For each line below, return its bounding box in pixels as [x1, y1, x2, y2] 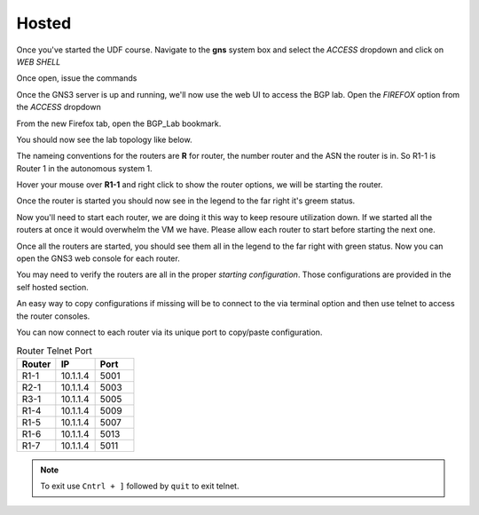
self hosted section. [16, 281, 89, 292]
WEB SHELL [16, 56, 61, 67]
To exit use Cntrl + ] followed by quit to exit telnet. [40, 480, 239, 492]
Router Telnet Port [16, 345, 93, 357]
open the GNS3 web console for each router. [16, 253, 181, 264]
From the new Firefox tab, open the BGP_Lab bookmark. [16, 118, 222, 129]
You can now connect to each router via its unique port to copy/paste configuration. [16, 327, 323, 337]
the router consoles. [16, 311, 90, 321]
